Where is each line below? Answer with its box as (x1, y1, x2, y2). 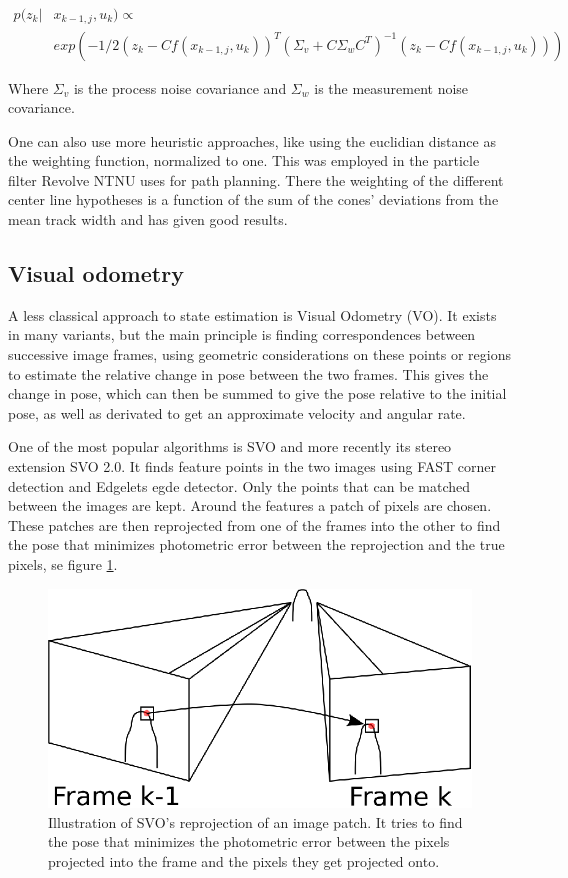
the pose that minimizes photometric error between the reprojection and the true (8, 534, 505, 555)
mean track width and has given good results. (8, 209, 288, 230)
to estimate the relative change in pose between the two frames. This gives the (8, 363, 489, 384)
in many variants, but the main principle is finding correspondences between (8, 324, 476, 345)
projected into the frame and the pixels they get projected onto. (48, 850, 440, 871)
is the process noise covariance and (73, 77, 287, 98)
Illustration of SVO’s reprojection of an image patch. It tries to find (48, 811, 463, 832)
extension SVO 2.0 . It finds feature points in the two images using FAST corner (8, 456, 496, 477)
